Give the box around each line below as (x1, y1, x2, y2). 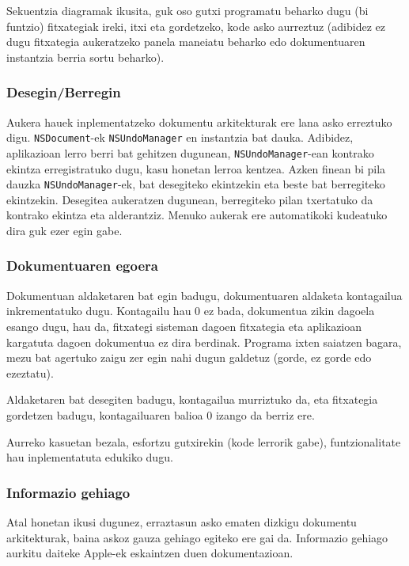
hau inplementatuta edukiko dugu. (6, 449, 173, 465)
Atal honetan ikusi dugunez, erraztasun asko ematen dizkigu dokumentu (6, 513, 357, 530)
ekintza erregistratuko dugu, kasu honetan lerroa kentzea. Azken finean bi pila (6, 160, 386, 177)
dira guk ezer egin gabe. (6, 222, 123, 238)
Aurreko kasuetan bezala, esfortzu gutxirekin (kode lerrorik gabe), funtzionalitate (6, 433, 401, 450)
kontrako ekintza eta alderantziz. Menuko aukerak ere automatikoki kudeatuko (6, 207, 388, 223)
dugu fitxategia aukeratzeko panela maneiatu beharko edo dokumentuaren (6, 33, 365, 50)
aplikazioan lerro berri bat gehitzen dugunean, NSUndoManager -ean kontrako (6, 144, 374, 161)
